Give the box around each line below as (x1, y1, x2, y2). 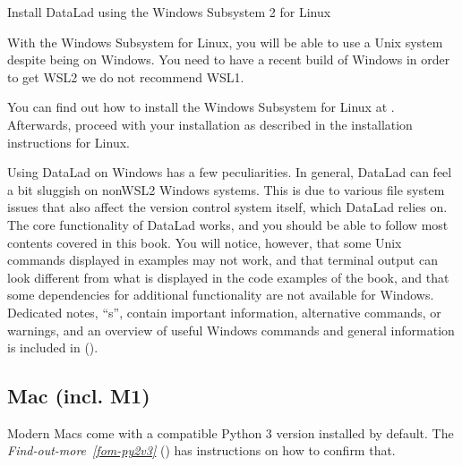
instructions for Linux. (7, 132, 130, 151)
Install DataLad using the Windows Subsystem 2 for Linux (7, 3, 331, 21)
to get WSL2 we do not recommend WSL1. (7, 67, 244, 86)
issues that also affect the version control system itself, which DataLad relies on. (7, 198, 448, 216)
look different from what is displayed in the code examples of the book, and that (7, 267, 449, 286)
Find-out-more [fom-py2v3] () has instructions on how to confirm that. (7, 441, 396, 460)
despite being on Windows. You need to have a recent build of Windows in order (7, 50, 450, 69)
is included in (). (7, 338, 98, 357)
